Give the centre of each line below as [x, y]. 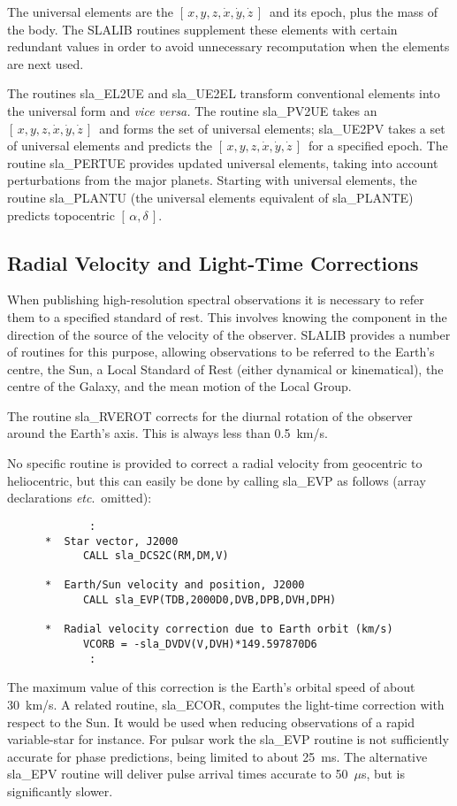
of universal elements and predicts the [110, 146]
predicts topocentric [61, 215]
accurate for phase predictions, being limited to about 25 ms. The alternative [217, 756]
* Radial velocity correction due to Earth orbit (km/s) [219, 629]
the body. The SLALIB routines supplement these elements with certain [202, 29]
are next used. [46, 63]
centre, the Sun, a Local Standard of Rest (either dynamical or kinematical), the [225, 368]
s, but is [383, 774]
